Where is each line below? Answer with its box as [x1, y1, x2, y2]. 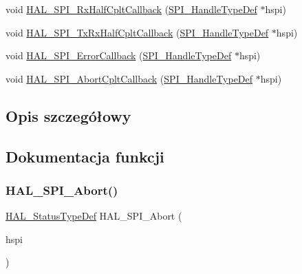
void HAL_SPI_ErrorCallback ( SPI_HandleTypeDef [6, 48, 232, 63]
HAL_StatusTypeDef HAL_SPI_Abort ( [6, 209, 182, 223]
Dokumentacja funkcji [6, 145, 164, 167]
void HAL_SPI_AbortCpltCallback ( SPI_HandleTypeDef [6, 71, 253, 85]
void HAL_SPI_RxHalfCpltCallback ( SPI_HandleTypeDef [6, 2, 257, 16]
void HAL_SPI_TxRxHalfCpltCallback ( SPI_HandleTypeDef [6, 25, 269, 39]
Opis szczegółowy [6, 105, 131, 126]
